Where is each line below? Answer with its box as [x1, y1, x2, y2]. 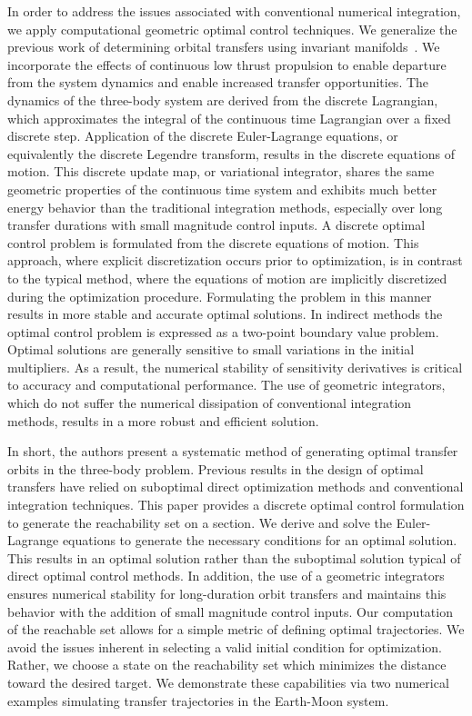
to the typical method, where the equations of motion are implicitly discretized [7, 268, 447, 287]
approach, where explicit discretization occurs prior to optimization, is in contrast [7, 251, 463, 270]
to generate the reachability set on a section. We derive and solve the [7, 512, 393, 532]
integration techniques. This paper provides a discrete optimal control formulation [7, 495, 465, 514]
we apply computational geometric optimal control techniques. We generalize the [7, 19, 457, 38]
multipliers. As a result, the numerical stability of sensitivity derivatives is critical [7, 357, 463, 376]
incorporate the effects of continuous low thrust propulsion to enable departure [7, 55, 447, 74]
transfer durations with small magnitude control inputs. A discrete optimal [7, 215, 426, 234]
